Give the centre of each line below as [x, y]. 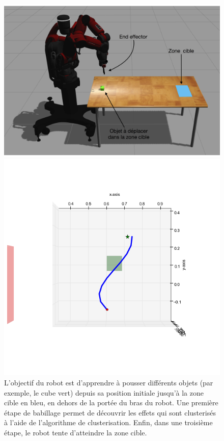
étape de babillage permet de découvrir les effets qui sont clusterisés [110, 412]
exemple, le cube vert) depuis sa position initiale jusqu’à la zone [104, 392]
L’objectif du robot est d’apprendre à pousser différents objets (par [109, 382]
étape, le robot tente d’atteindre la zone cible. [76, 432]
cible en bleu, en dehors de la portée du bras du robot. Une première [111, 403]
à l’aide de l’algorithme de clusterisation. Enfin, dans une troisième [108, 422]
